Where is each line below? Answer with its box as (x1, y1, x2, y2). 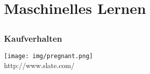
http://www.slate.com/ (4, 60, 75, 70)
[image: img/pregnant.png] (4, 53, 93, 60)
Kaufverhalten (4, 32, 63, 44)
